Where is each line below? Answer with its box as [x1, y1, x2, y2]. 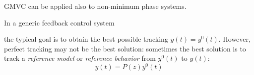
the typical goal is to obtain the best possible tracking [4, 34, 168, 44]
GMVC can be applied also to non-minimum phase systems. [4, 1, 187, 11]
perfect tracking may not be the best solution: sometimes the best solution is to [4, 43, 246, 53]
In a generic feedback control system [4, 17, 115, 27]
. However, [218, 34, 251, 44]
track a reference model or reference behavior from [4, 53, 156, 63]
